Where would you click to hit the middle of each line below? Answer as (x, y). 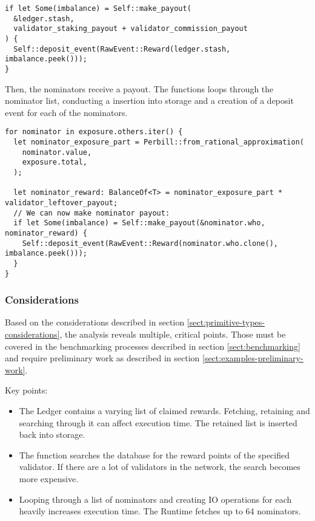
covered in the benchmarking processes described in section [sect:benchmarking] (153, 346)
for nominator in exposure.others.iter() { (94, 132)
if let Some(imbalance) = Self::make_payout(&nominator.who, (139, 223)
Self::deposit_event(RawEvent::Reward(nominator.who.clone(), (150, 243)
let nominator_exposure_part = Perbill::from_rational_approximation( (159, 142)
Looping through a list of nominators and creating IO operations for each (155, 499)
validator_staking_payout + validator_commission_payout (131, 29)
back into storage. (52, 434)
